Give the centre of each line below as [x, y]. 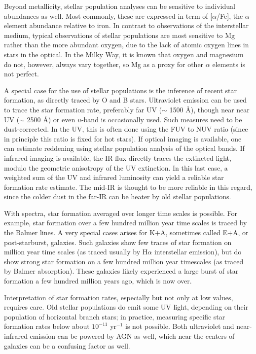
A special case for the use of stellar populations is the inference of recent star [121, 90]
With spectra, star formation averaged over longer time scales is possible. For [121, 213]
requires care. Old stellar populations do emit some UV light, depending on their [126, 307]
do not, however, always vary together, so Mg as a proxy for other [104, 64]
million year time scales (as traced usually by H [76, 252]
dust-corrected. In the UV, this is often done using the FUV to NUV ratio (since [126, 129]
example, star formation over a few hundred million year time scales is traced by [126, 223]
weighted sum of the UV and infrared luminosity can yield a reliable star [114, 177]
